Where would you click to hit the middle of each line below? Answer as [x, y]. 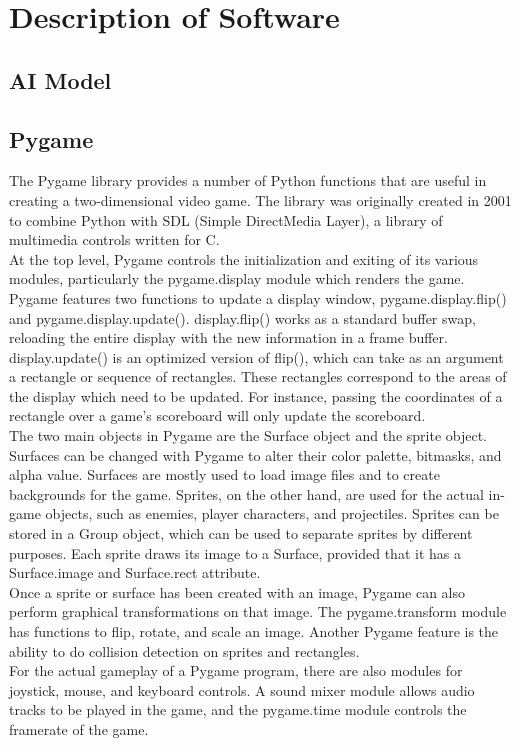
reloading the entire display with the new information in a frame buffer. [228, 337]
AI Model [60, 79]
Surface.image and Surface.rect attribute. [135, 572]
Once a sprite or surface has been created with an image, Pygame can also [237, 591]
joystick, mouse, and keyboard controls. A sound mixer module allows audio [242, 689]
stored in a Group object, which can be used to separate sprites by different [241, 533]
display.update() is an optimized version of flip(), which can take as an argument [256, 356]
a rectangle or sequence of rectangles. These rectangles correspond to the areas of [258, 376]
